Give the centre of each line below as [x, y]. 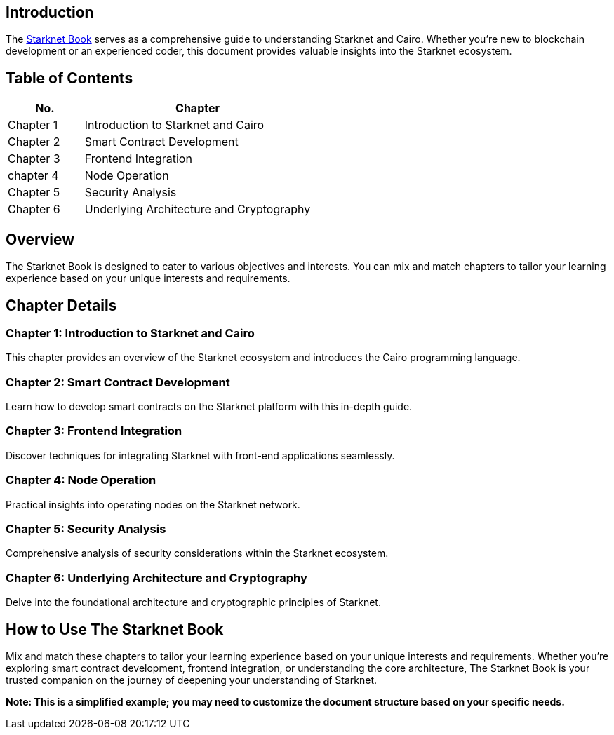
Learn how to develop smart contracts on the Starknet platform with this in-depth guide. [209, 407]
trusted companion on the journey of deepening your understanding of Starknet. [191, 680]
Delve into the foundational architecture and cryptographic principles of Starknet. [193, 602]
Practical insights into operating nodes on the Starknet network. [153, 504]
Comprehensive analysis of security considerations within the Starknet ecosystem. [197, 553]
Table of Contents [69, 78]
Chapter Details [61, 305]
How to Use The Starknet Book [115, 629]
